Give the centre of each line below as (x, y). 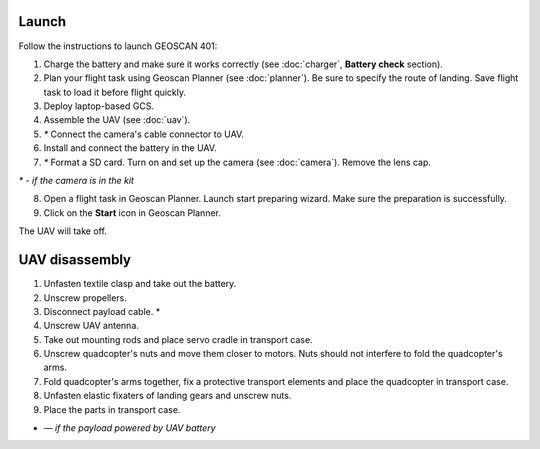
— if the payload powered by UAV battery (129, 428)
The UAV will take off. (62, 231)
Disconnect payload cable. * (102, 311)
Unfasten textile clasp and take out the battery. (140, 284)
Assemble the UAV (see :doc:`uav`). (117, 120)
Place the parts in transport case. (112, 409)
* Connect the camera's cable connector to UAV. (143, 134)
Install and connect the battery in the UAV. (130, 148)
